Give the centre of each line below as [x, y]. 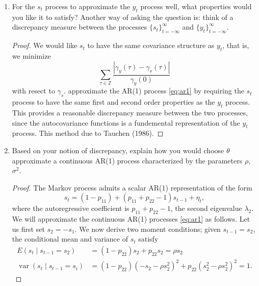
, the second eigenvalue [206, 208]
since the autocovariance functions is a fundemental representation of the [126, 122]
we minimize [31, 55]
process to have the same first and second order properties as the [113, 102]
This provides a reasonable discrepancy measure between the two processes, [130, 112]
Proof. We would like [45, 45]
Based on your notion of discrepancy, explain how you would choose [118, 150]
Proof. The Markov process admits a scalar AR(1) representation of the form [132, 187]
